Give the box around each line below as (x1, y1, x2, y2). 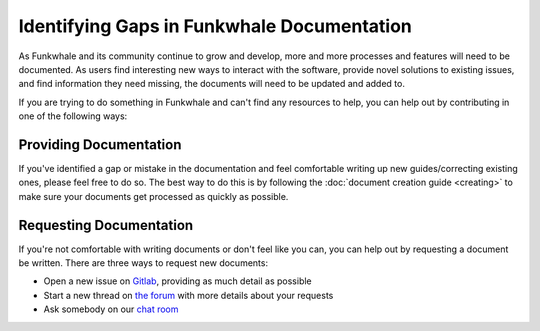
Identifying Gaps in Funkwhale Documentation (18, 15, 412, 37)
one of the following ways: (18, 110, 128, 122)
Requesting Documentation (18, 216, 194, 234)
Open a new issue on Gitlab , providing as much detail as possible (43, 275, 312, 287)
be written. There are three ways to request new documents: (18, 257, 269, 269)
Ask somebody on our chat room (43, 303, 179, 315)
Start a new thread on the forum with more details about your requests (43, 289, 334, 301)
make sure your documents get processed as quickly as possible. (18, 190, 289, 202)
